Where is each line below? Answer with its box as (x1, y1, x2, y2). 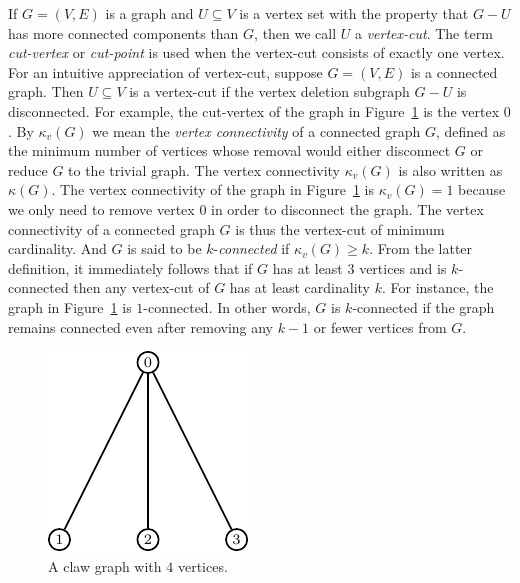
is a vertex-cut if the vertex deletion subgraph (129, 81, 410, 102)
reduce (8, 159, 48, 180)
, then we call (254, 22, 337, 43)
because (458, 179, 506, 200)
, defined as (435, 120, 506, 141)
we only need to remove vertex (8, 198, 195, 219)
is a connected (410, 61, 498, 82)
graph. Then (8, 81, 84, 102)
